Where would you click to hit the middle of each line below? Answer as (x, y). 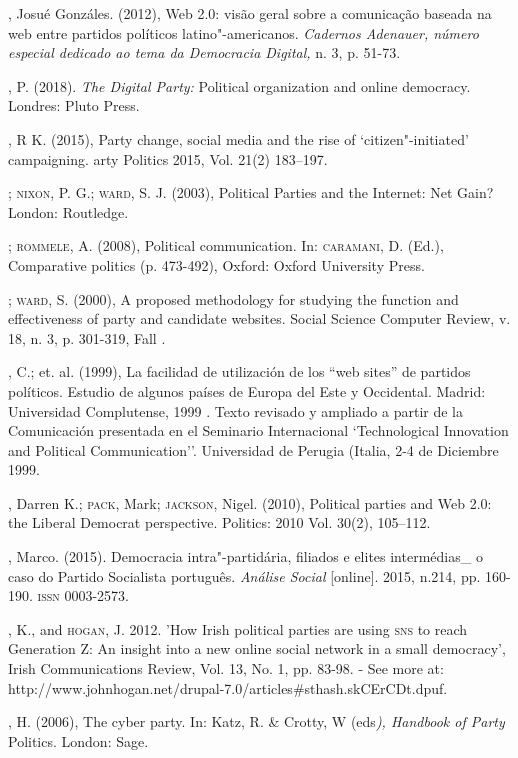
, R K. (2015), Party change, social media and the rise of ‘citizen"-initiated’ (238, 138)
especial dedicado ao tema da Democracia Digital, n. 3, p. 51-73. (204, 52)
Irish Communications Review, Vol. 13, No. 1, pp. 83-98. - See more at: (226, 668)
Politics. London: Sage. (78, 740)
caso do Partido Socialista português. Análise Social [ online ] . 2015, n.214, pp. (244, 575)
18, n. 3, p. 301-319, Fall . (87, 337)
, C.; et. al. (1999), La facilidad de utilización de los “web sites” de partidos (239, 371)
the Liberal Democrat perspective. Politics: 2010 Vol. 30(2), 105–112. (219, 522)
